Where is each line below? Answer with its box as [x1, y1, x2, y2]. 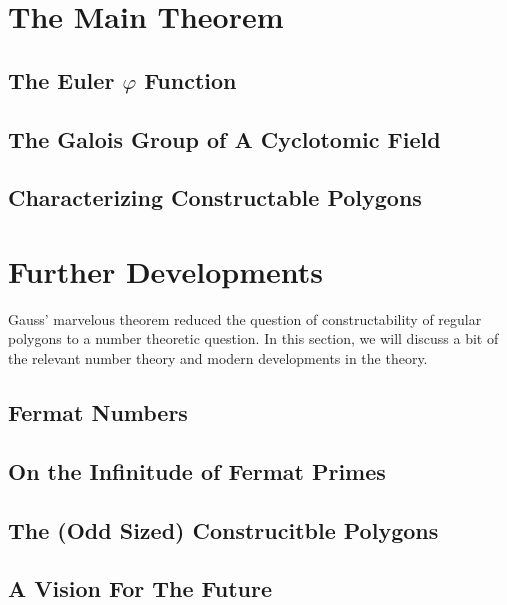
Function [144, 64, 237, 95]
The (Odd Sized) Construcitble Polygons [8, 514, 439, 545]
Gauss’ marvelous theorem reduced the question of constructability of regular [8, 308, 482, 329]
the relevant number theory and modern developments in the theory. [8, 348, 428, 369]
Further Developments [8, 250, 323, 291]
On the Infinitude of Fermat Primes [8, 455, 386, 486]
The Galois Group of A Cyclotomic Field [8, 123, 441, 154]
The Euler [8, 64, 115, 95]
